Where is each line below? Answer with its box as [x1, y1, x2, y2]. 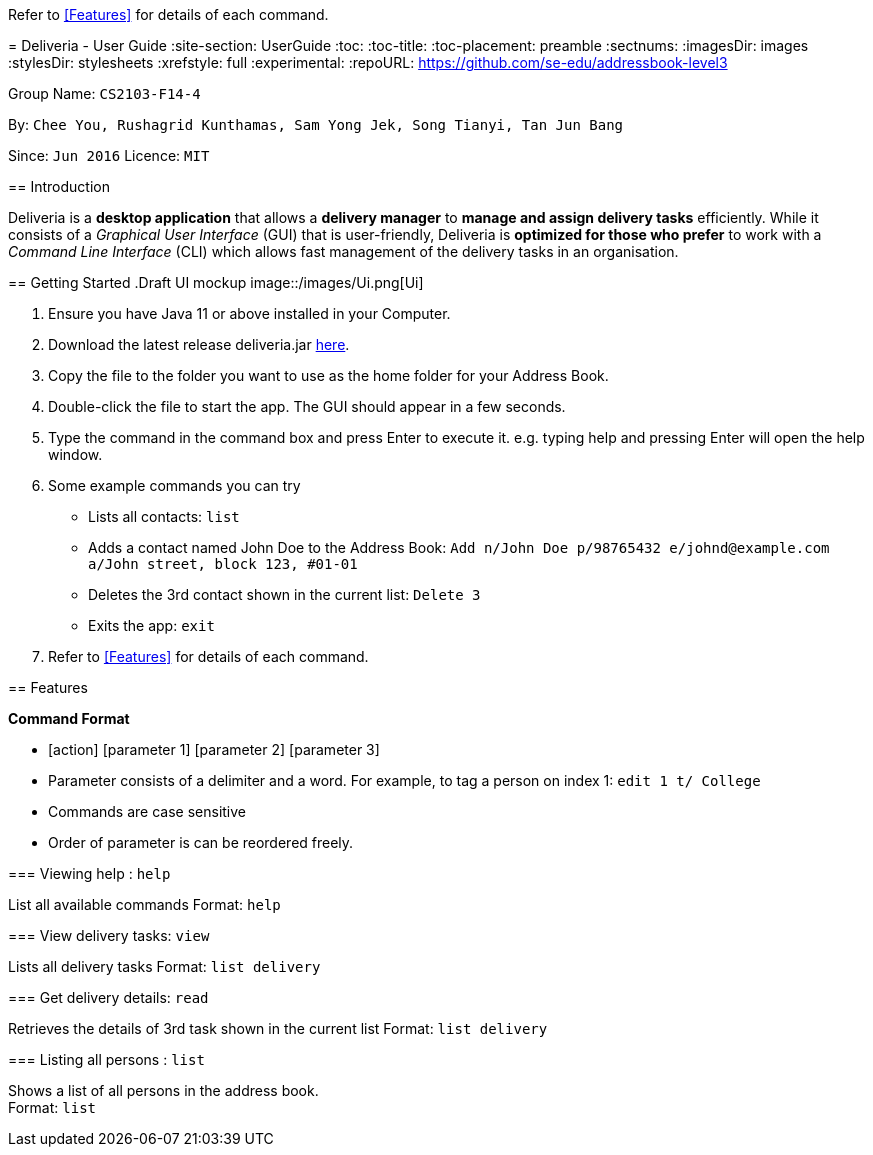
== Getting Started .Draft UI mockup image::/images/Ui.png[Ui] [8, 274, 424, 291]
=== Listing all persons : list [8, 1051, 205, 1068]
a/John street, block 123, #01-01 [88, 556, 358, 572]
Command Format [8, 710, 130, 727]
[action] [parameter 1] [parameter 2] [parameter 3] [48, 741, 380, 758]
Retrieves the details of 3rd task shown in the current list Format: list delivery [8, 1020, 548, 1037]
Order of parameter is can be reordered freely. [48, 834, 354, 851]
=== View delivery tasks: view [8, 927, 210, 944]
